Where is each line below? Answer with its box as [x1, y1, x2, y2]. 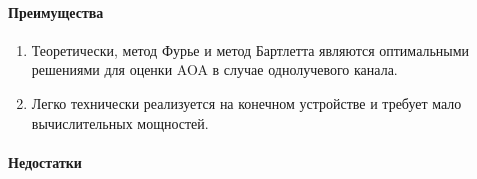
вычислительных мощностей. [31, 112, 209, 133]
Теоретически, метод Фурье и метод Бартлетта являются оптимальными [31, 39, 470, 60]
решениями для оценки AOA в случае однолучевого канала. [31, 59, 398, 80]
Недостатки [8, 151, 82, 172]
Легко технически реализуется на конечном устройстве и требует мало [31, 92, 462, 113]
